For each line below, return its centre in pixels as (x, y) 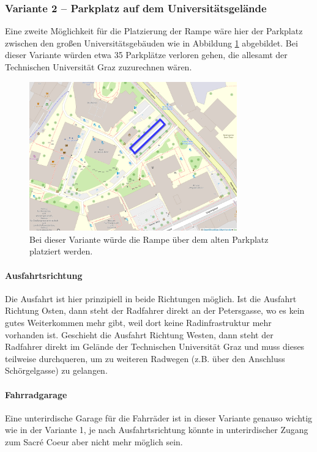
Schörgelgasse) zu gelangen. (56, 370)
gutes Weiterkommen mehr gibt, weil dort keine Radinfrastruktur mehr (138, 323)
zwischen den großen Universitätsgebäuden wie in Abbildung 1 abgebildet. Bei (151, 43)
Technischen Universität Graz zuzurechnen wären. (99, 67)
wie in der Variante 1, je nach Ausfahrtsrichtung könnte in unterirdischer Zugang (157, 430)
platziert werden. (61, 251)
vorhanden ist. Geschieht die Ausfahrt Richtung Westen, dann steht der (139, 334)
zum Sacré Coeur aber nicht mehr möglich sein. (94, 442)
